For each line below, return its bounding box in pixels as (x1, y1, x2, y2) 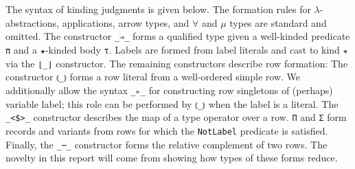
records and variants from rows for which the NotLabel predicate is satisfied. (5, 123, 328, 137)
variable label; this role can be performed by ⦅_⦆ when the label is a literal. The (5, 96, 339, 111)
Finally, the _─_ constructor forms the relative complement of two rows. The (5, 137, 328, 151)
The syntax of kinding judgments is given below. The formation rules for (5, 2, 311, 16)
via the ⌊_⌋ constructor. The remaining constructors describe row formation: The (5, 56, 348, 70)
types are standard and (229, 15, 327, 30)
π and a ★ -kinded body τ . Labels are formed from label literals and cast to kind (5, 43, 340, 57)
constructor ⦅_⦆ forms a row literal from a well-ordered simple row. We (5, 69, 301, 84)
